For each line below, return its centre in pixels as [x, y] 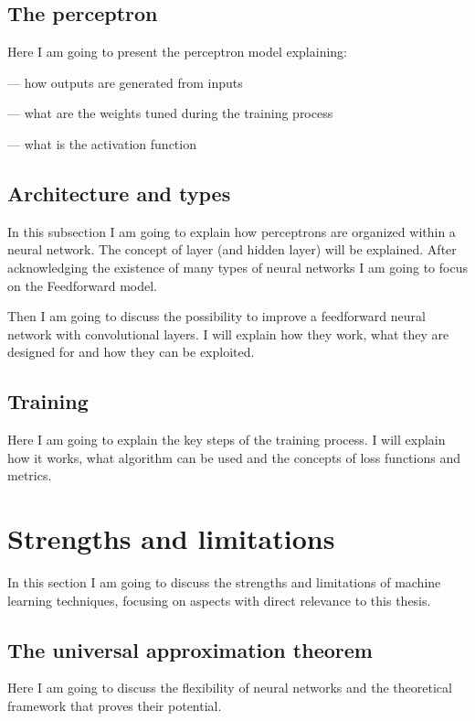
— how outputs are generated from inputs [125, 82]
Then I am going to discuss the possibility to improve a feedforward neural [216, 316]
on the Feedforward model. [83, 285]
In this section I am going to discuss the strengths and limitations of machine [224, 582]
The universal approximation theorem [190, 649]
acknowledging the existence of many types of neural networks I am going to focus [237, 267]
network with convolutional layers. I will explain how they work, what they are [228, 334]
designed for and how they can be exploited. [131, 352]
